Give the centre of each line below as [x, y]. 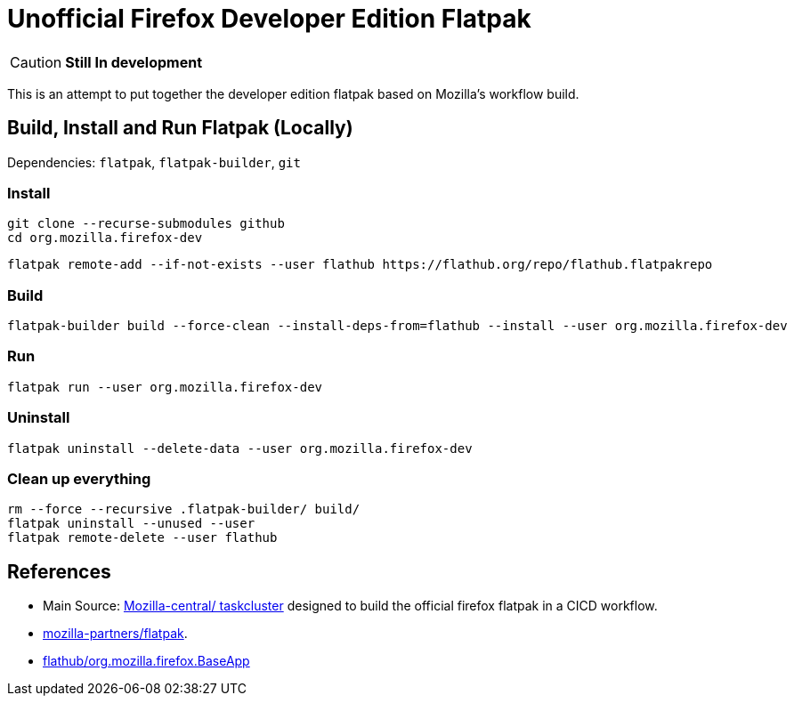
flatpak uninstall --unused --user [131, 524]
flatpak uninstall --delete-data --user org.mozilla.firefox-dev [240, 448]
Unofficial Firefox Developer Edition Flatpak [269, 19]
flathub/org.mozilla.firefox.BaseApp [146, 661]
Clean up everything [79, 478]
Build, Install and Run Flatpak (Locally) [180, 128]
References [59, 571]
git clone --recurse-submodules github [146, 224]
